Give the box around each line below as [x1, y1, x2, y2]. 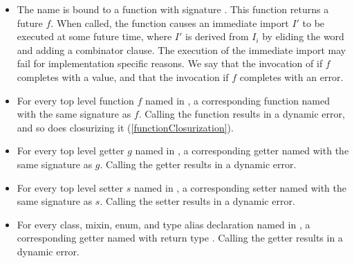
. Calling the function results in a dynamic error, [138, 107, 345, 121]
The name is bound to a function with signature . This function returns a [17, 2, 329, 16]
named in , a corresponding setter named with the [133, 180, 347, 194]
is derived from [185, 29, 249, 44]
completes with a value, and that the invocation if [17, 69, 229, 84]
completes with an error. [239, 69, 344, 84]
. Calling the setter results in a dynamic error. [100, 194, 295, 208]
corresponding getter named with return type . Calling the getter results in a [17, 230, 343, 245]
